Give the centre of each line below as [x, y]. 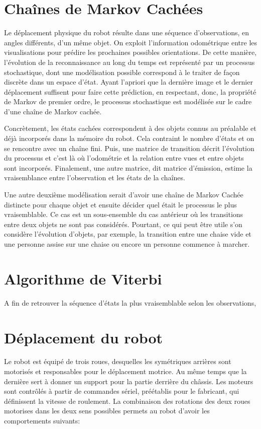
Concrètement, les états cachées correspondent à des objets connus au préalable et [130, 128]
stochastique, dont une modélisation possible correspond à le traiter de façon [122, 72]
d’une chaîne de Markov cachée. [53, 111]
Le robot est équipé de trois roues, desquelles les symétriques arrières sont [118, 361]
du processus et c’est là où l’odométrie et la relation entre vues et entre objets [124, 158]
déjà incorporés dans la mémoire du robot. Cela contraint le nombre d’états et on [129, 138]
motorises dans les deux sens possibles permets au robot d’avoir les [107, 411]
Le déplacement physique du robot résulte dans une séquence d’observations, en [127, 32]
